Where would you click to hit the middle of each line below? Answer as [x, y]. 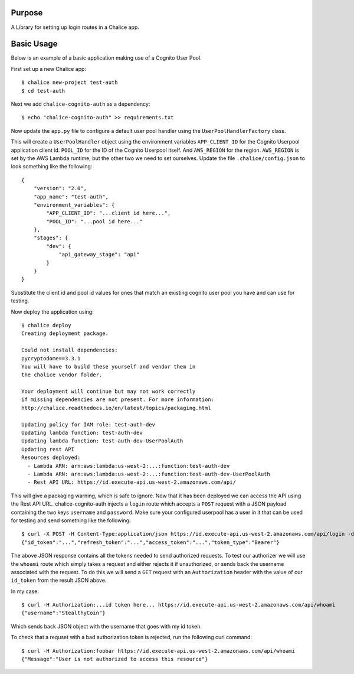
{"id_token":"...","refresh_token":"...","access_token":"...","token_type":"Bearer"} [150, 542]
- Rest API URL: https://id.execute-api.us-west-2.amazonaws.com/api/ [132, 482]
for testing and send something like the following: [71, 520]
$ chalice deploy [46, 325]
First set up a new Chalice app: [49, 69]
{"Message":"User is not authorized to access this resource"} [115, 659]
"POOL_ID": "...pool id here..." [94, 221]
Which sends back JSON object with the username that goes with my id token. [106, 626]
